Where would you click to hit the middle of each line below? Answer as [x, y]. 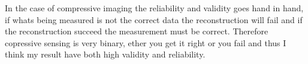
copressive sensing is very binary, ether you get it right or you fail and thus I [146, 42]
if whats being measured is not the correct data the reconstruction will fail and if [154, 19]
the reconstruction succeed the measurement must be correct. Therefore [137, 31]
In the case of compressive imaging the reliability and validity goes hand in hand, [154, 8]
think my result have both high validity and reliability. [105, 54]
